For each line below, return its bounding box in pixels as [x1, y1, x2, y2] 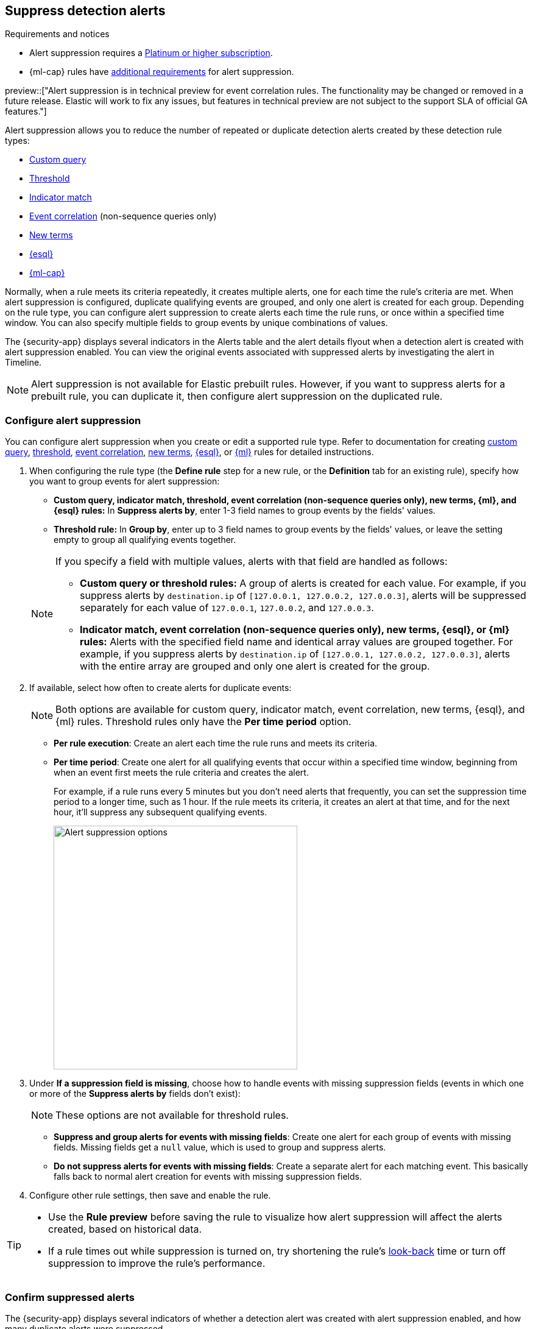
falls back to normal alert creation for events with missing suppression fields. [54, 1171, 362, 1182]
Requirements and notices [5, 29, 110, 40]
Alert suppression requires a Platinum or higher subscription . [29, 48, 273, 58]
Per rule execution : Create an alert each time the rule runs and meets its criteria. [54, 738, 378, 749]
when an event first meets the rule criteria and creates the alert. [54, 767, 309, 778]
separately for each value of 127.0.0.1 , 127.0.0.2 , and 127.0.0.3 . [80, 601, 374, 614]
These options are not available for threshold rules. [55, 1109, 289, 1122]
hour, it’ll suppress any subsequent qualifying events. [54, 807, 267, 818]
